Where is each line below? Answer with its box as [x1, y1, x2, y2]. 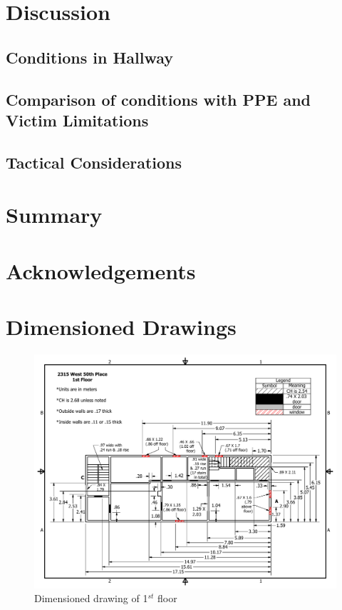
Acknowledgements [6, 256, 196, 285]
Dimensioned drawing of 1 [34, 591, 148, 606]
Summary [6, 200, 103, 229]
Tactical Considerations [6, 151, 182, 173]
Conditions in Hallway [6, 46, 174, 68]
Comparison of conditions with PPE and [6, 88, 311, 110]
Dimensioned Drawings [6, 312, 237, 341]
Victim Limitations [6, 109, 149, 131]
